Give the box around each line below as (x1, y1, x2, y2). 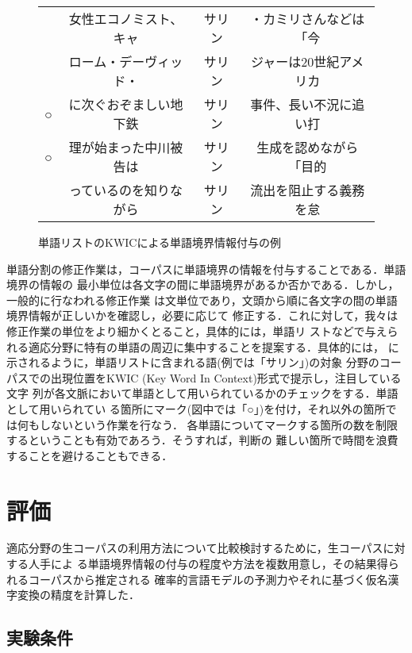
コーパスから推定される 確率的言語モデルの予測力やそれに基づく (28, 570, 366, 587)
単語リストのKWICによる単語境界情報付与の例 (38, 234, 282, 250)
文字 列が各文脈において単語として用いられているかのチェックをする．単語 (6, 385, 399, 401)
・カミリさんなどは (250, 10, 365, 28)
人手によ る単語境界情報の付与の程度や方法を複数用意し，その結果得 (28, 555, 388, 572)
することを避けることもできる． (6, 447, 173, 463)
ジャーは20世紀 (250, 52, 340, 71)
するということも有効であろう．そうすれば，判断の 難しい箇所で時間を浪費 (6, 432, 399, 448)
